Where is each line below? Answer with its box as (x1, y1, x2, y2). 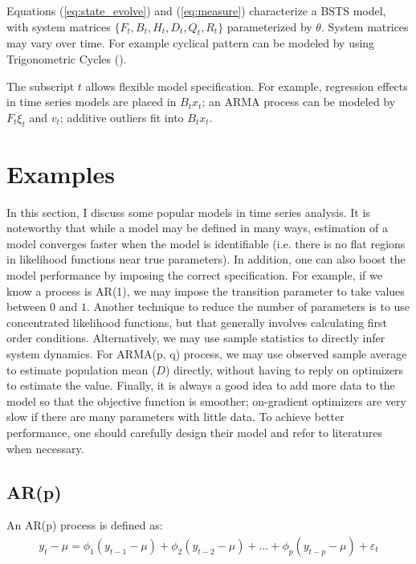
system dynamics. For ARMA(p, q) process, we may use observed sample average (6, 345, 407, 362)
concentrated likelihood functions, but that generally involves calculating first (6, 313, 388, 330)
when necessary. (6, 439, 84, 456)
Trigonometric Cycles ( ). (6, 50, 127, 67)
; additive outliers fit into (59, 108, 184, 125)
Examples (6, 157, 115, 190)
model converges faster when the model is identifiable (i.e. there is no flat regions (6, 235, 406, 251)
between (6, 298, 47, 315)
